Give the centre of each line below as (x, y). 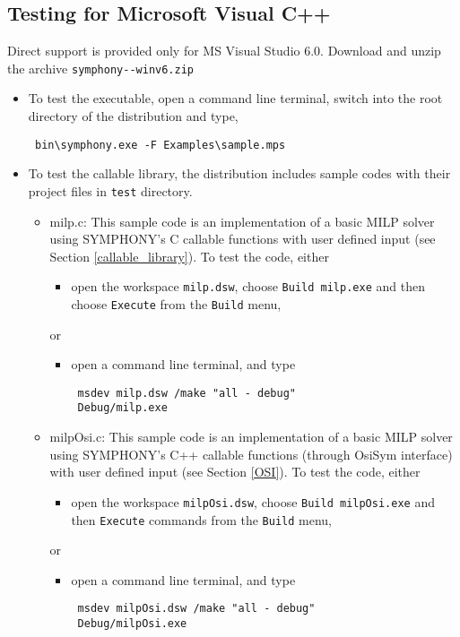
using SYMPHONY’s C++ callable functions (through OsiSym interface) (251, 454)
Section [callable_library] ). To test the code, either (189, 256)
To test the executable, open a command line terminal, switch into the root (235, 98)
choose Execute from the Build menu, (176, 303)
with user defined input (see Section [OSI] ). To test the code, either (235, 472)
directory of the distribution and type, (133, 116)
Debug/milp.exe (122, 408)
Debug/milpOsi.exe (132, 624)
